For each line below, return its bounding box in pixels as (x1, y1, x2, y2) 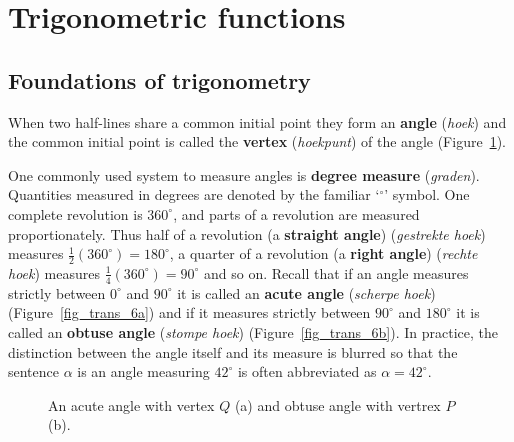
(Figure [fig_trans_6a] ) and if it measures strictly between (8, 302, 371, 323)
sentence (8, 361, 60, 382)
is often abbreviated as (237, 361, 377, 382)
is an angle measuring (77, 361, 210, 382)
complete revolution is (8, 203, 143, 224)
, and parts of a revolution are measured (173, 203, 420, 224)
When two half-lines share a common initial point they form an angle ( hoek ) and (8, 111, 507, 132)
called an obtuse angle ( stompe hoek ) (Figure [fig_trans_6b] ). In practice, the (8, 321, 498, 342)
